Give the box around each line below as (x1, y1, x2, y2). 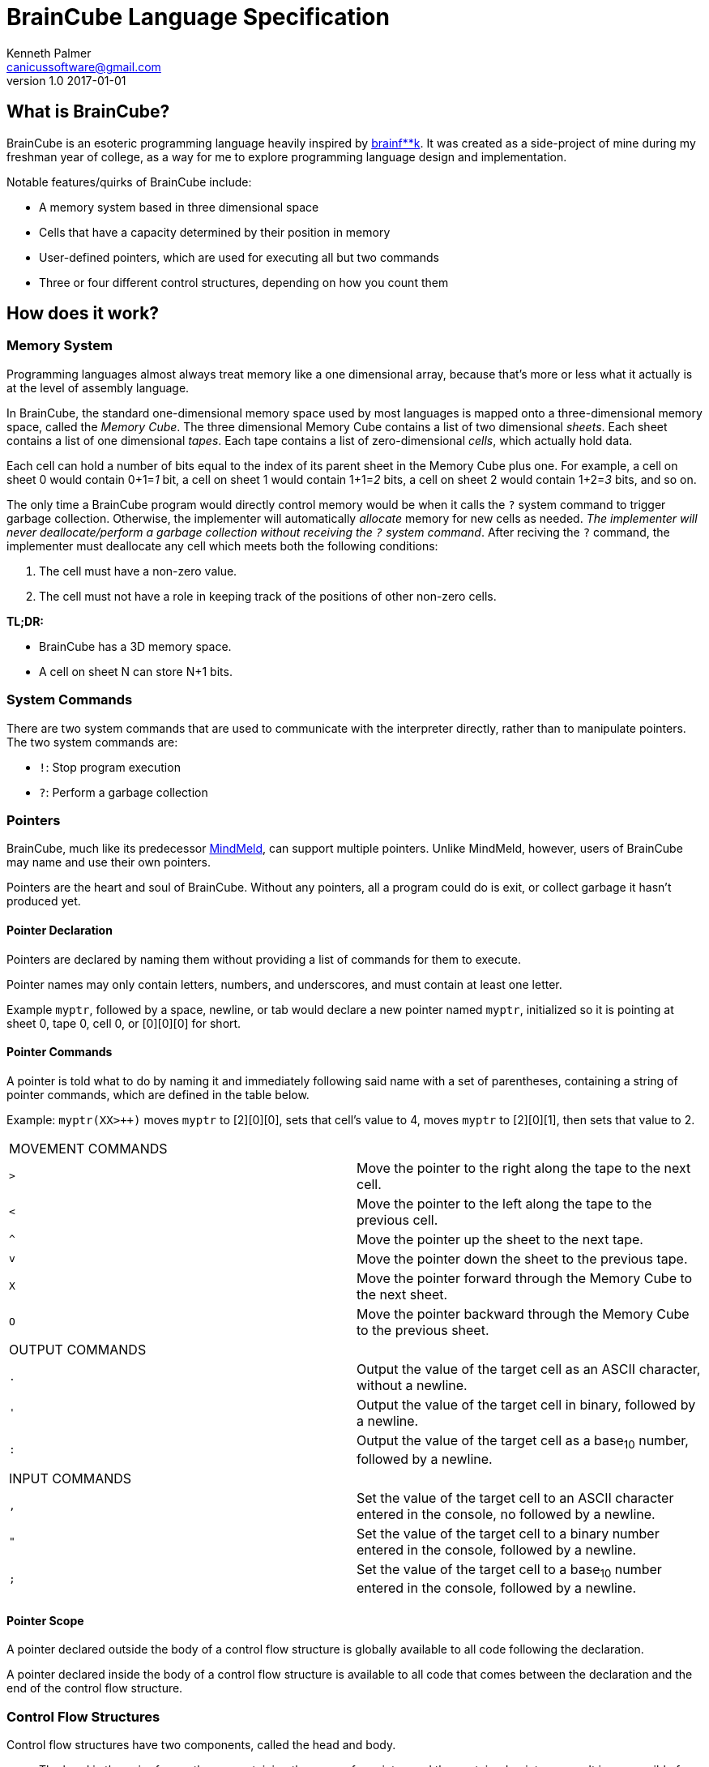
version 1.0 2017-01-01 (6, 73, 126, 88)
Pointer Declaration (6, 922, 113, 937)
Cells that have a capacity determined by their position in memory (39, 225, 391, 239)
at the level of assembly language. (6, 380, 190, 395)
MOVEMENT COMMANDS (9, 1140, 168, 1157)
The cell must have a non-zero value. (39, 563, 237, 578)
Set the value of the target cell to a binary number (357, 1525, 660, 1542)
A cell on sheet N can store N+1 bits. (39, 664, 233, 678)
